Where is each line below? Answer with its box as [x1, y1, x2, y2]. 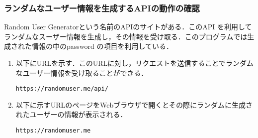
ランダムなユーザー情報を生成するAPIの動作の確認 [4, 1, 200, 14]
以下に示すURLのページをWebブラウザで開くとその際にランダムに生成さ [15, 99, 253, 110]
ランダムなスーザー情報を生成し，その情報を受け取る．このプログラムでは [4, 31, 248, 41]
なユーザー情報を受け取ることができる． [15, 67, 148, 78]
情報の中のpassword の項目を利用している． [31, 41, 173, 51]
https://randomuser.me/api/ [15, 85, 108, 93]
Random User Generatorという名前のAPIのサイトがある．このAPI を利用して [4, 21, 252, 32]
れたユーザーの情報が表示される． [15, 109, 127, 120]
